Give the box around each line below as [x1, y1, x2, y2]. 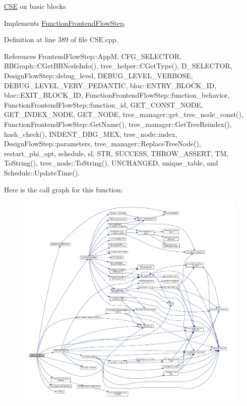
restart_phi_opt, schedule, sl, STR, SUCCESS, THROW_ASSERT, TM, [4, 148, 229, 158]
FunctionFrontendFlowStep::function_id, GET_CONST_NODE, [4, 99, 203, 110]
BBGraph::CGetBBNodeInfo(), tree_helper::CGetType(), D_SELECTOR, [4, 60, 232, 71]
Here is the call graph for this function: [4, 184, 123, 194]
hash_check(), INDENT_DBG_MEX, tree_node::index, [4, 128, 178, 139]
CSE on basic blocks [4, 1, 66, 11]
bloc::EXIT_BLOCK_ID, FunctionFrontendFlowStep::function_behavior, [4, 90, 230, 100]
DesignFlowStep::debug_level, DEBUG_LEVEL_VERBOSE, [4, 70, 193, 80]
